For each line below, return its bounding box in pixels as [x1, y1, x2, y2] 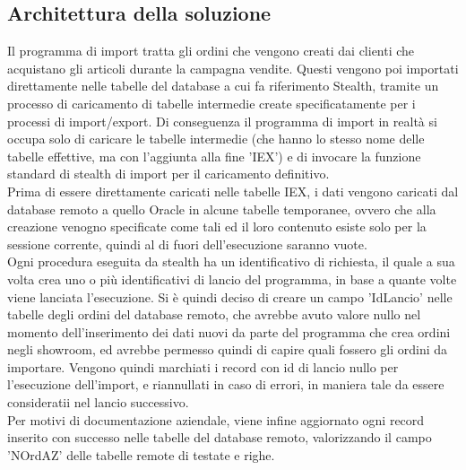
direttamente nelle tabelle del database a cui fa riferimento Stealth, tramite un [7, 76, 439, 95]
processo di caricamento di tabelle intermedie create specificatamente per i [7, 93, 416, 112]
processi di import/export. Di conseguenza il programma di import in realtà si [7, 111, 437, 130]
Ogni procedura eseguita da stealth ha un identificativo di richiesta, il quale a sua [7, 252, 455, 271]
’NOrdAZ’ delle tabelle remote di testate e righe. [7, 445, 275, 464]
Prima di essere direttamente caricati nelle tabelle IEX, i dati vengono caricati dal [7, 181, 459, 200]
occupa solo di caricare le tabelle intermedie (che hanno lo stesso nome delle [7, 129, 425, 148]
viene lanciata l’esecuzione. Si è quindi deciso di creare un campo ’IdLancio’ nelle [7, 287, 453, 306]
